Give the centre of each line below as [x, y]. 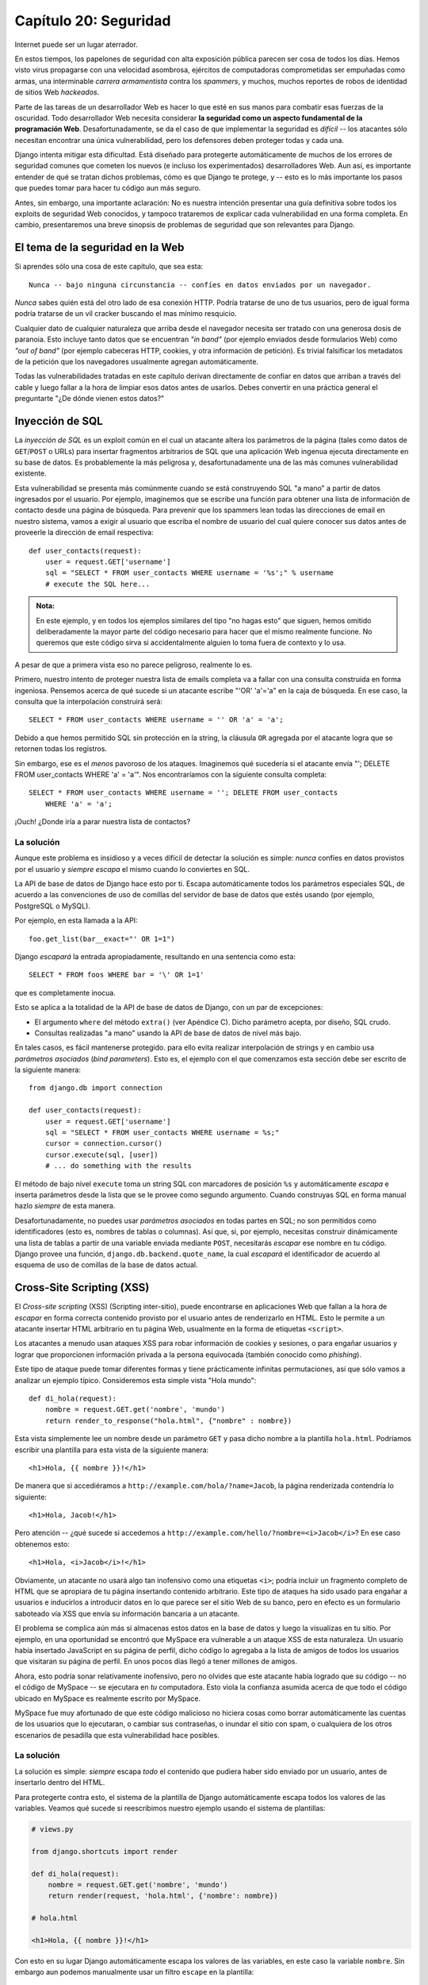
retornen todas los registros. [61, 749]
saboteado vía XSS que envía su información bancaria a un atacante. [127, 1613]
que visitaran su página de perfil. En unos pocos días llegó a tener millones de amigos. [156, 1661]
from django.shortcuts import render [105, 1851]
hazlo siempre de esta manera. [65, 1206]
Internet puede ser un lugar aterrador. [76, 44]
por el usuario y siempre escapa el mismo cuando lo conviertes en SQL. [132, 869]
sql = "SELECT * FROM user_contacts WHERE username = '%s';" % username [189, 573]
